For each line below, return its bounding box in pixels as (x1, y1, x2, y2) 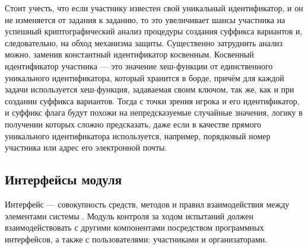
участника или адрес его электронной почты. (5, 141, 167, 154)
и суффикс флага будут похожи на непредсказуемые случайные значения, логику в (5, 106, 303, 119)
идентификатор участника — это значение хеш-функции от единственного (5, 59, 273, 72)
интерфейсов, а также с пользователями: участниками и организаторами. (5, 232, 268, 245)
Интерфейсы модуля (5, 170, 122, 189)
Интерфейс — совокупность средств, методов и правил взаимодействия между (5, 197, 290, 210)
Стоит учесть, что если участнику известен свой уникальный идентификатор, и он (5, 2, 303, 14)
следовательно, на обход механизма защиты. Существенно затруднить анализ (5, 36, 283, 49)
